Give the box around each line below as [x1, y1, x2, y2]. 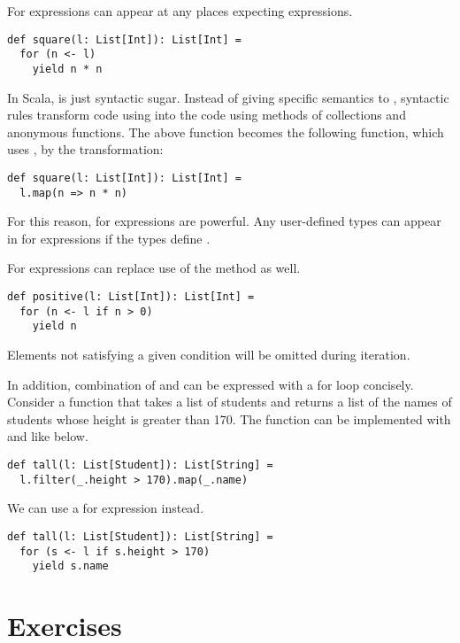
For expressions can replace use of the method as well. [7, 259, 301, 277]
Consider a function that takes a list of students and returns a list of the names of [7, 392, 452, 411]
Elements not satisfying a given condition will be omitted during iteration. [7, 345, 410, 363]
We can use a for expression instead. [7, 499, 204, 517]
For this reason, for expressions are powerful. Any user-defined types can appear [7, 212, 441, 230]
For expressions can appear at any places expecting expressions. [7, 2, 353, 19]
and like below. [7, 427, 88, 445]
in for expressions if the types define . [7, 229, 211, 247]
